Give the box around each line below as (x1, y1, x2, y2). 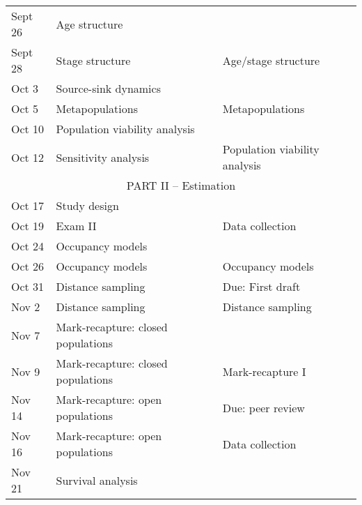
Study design (56, 197, 119, 213)
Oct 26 (11, 258, 45, 274)
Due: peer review (222, 399, 305, 416)
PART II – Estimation (126, 177, 236, 193)
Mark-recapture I (222, 363, 306, 379)
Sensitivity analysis (56, 149, 150, 165)
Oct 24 (11, 238, 45, 254)
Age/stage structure (222, 52, 320, 68)
